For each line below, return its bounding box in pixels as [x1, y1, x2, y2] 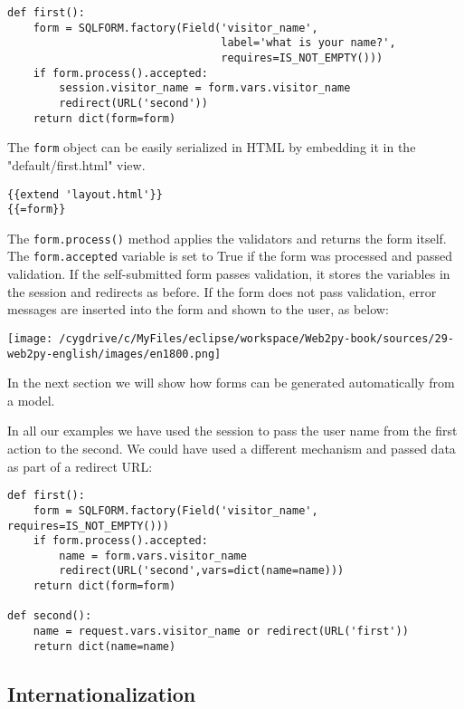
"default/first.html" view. [7, 155, 146, 174]
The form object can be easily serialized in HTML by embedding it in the [7, 138, 416, 157]
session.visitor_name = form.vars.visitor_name [59, 81, 351, 95]
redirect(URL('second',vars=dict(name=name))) [59, 564, 345, 578]
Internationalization [7, 679, 196, 707]
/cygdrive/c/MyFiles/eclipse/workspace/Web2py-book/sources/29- [59, 331, 454, 345]
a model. [7, 390, 55, 409]
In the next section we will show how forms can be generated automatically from [7, 373, 455, 392]
